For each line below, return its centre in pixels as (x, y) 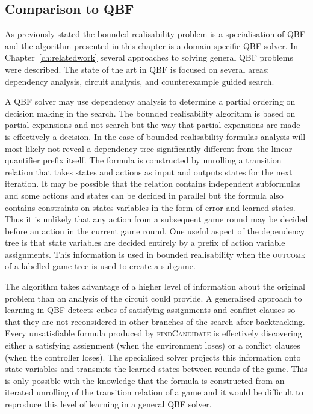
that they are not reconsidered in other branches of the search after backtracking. (155, 321)
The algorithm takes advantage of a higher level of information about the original (155, 286)
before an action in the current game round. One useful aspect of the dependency (155, 230)
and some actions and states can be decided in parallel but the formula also (144, 195)
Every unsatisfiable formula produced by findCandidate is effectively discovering (153, 333)
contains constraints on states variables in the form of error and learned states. (150, 207)
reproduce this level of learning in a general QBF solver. (108, 404)
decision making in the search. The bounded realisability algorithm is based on (150, 113)
